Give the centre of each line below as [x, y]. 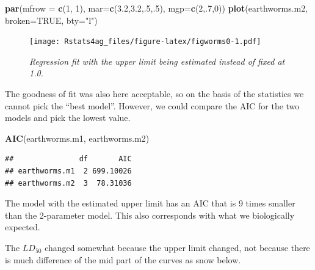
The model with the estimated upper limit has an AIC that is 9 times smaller [150, 203]
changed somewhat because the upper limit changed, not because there [177, 247]
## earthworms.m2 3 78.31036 [68, 183]
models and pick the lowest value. [68, 118]
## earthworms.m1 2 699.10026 [68, 171]
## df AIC [68, 159]
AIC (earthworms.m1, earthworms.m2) [77, 138]
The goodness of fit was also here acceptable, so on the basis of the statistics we [154, 94]
